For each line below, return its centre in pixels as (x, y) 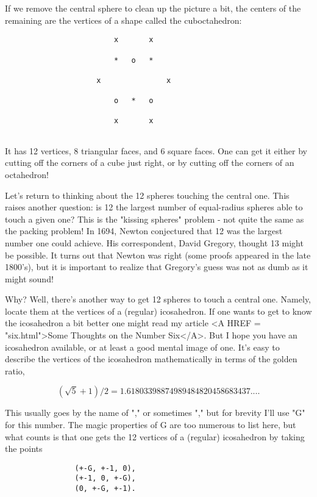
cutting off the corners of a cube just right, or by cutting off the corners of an (150, 163)
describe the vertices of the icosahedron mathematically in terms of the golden (151, 359)
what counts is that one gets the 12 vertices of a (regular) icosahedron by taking (155, 436)
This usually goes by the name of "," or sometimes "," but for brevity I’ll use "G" (155, 413)
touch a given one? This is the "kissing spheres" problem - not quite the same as (155, 219)
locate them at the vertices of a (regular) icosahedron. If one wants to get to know (158, 311)
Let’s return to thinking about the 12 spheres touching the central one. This (147, 195)
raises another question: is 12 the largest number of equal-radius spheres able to (154, 207)
